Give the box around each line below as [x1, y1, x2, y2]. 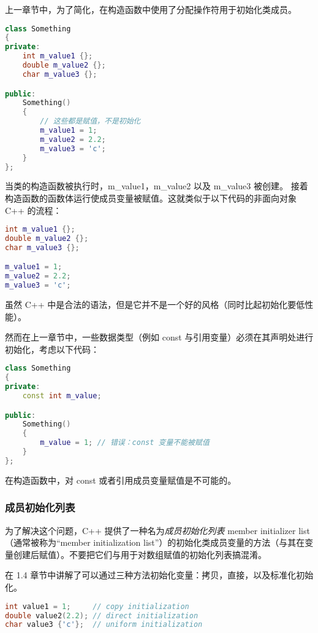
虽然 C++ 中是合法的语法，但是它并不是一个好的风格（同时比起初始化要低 [5, 298, 305, 311]
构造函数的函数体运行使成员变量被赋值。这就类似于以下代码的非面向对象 [5, 191, 297, 204]
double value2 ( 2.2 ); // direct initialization [5, 611, 199, 620]
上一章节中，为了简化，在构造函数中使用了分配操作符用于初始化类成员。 [5, 3, 297, 15]
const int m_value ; [22, 391, 102, 401]
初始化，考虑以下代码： [5, 342, 99, 355]
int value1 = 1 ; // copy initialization [5, 602, 189, 611]
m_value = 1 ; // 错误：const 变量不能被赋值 [40, 438, 210, 447]
